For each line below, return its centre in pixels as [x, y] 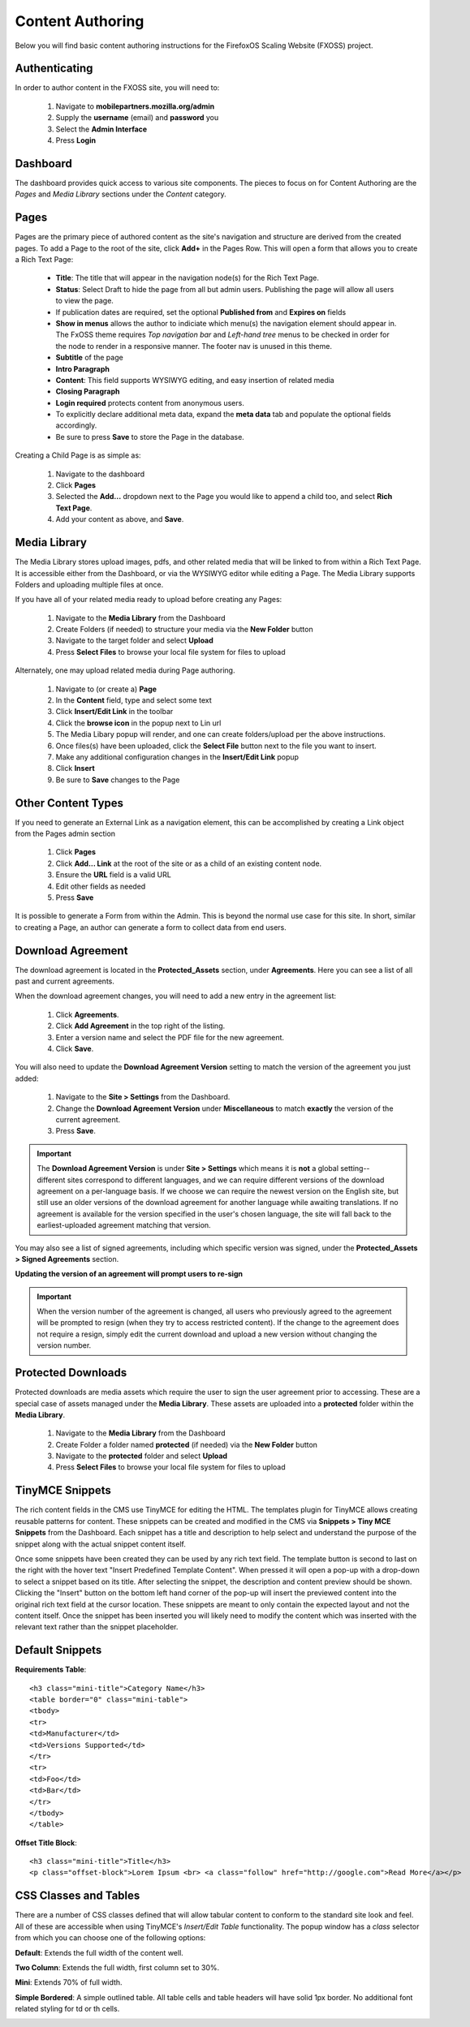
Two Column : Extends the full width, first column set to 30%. [117, 1967]
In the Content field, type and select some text [134, 700]
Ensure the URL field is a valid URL [114, 875]
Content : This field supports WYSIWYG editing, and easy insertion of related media [195, 380]
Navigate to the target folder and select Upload [135, 640]
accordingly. [76, 425]
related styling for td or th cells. [67, 2009]
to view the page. [84, 301]
